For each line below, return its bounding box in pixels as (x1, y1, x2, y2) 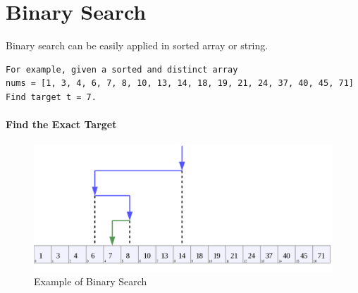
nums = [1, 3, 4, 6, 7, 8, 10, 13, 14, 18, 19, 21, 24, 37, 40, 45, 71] (6, 78, 354, 89)
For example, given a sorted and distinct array (6, 64, 238, 75)
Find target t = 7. (6, 92, 97, 102)
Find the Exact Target (6, 117, 117, 132)
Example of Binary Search (34, 274, 147, 289)
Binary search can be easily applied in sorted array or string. (6, 38, 268, 53)
